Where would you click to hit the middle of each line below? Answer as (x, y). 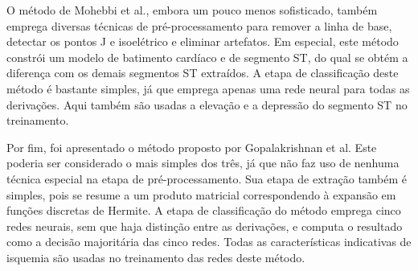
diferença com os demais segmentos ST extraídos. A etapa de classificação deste (203, 73)
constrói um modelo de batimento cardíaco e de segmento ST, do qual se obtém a (207, 57)
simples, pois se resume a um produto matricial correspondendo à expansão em (201, 194)
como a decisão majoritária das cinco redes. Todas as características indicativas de (209, 242)
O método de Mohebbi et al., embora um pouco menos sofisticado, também (192, 10)
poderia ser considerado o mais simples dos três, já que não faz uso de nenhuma (203, 163)
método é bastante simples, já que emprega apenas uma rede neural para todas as (208, 88)
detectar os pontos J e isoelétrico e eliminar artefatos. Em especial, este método (203, 41)
